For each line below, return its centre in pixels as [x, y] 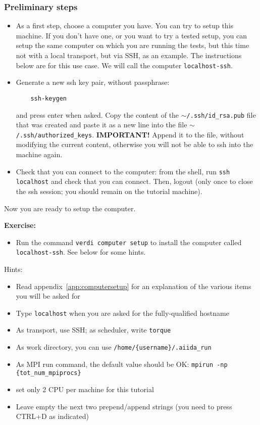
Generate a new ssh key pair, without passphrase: [93, 82]
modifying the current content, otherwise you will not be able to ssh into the [135, 144]
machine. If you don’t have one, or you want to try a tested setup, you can [131, 35]
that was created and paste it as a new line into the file [101, 125]
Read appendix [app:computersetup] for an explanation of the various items [134, 286]
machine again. [39, 154]
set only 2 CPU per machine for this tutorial [85, 389]
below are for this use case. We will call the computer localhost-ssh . [124, 65]
